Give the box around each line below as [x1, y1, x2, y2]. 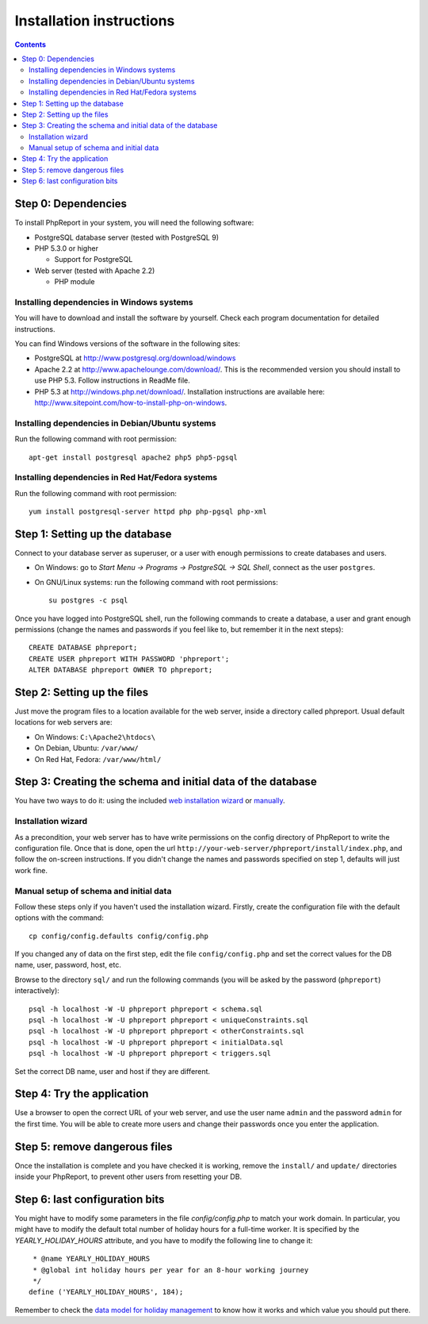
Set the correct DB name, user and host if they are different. [14, 1066, 210, 1076]
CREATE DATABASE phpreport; [29, 643, 138, 652]
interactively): [14, 986, 59, 995]
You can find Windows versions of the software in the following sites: [14, 339, 241, 348]
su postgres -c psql [48, 596, 128, 605]
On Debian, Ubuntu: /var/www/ [34, 743, 139, 753]
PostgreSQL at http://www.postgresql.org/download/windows [34, 353, 236, 363]
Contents [14, 40, 47, 49]
